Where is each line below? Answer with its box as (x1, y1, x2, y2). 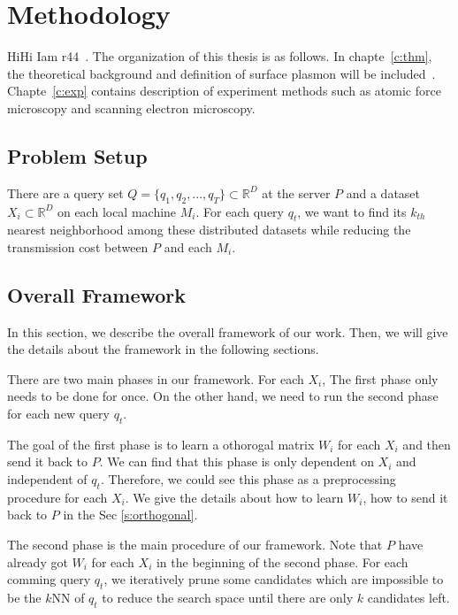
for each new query (7, 404, 110, 423)
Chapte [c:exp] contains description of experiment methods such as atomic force (7, 81, 441, 100)
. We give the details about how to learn (125, 488, 344, 506)
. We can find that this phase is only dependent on (99, 452, 374, 471)
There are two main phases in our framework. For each (7, 369, 304, 388)
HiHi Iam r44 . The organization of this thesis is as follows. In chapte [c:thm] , (7, 47, 432, 65)
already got (7, 552, 68, 571)
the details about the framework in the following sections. (7, 340, 319, 358)
